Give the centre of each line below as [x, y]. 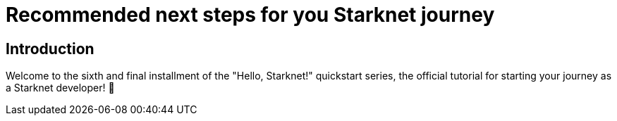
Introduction [50, 49]
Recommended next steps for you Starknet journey [250, 15]
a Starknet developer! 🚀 [60, 88]
